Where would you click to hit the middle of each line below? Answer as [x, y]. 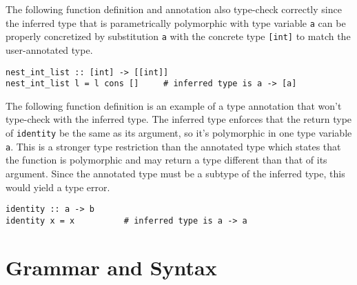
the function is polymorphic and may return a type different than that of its [166, 160]
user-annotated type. [49, 49]
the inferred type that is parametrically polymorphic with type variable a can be [176, 22]
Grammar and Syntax [111, 267]
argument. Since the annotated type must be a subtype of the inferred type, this [175, 173]
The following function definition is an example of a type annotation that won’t [174, 105]
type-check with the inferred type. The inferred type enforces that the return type [179, 119]
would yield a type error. [58, 187]
